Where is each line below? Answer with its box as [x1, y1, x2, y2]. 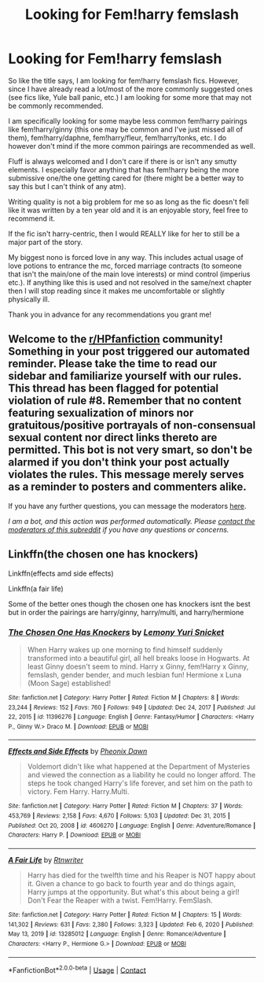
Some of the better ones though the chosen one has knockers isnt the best [8, 599, 251, 608]
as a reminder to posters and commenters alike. [8, 480, 247, 494]
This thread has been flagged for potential [8, 382, 219, 395]
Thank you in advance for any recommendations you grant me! [8, 310, 212, 319]
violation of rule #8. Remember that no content [8, 394, 242, 407]
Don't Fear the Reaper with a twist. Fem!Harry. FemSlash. [27, 896, 213, 905]
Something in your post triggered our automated [8, 345, 250, 358]
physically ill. [8, 294, 50, 304]
